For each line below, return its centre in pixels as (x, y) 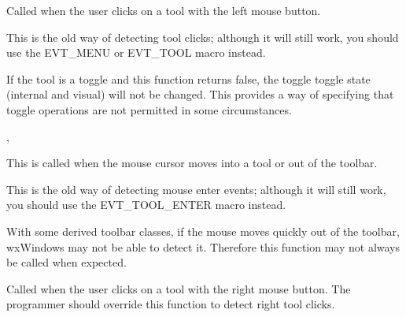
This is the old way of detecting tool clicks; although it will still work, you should (203, 37)
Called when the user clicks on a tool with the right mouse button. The (179, 288)
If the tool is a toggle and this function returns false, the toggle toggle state (188, 78)
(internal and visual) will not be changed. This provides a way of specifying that (200, 94)
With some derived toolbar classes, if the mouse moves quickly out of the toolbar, (203, 231)
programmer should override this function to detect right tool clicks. (171, 304)
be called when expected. (66, 262)
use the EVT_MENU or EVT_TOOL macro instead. (136, 52)
